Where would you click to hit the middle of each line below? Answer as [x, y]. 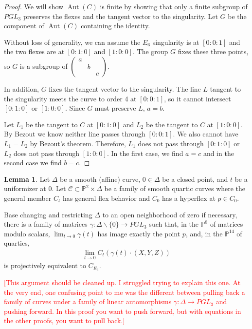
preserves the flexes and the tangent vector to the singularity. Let [120, 16]
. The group [150, 51]
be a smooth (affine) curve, [100, 179]
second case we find [33, 163]
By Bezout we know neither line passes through [75, 134]
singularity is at [176, 42]
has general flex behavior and [106, 198]
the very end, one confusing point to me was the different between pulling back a [125, 292]
